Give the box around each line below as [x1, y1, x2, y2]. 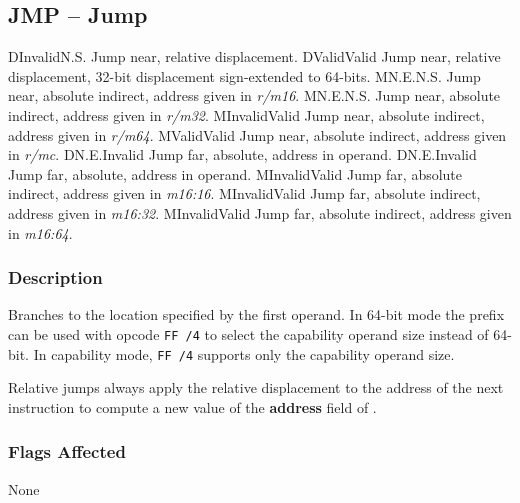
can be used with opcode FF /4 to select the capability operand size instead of [8, 323, 489, 344]
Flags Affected [8, 439, 126, 464]
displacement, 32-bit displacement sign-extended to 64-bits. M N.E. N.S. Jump [8, 65, 481, 86]
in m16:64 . [8, 222, 73, 243]
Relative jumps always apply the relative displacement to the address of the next [8, 377, 504, 398]
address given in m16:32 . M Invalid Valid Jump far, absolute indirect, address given [8, 202, 512, 223]
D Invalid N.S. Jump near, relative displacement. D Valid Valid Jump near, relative [8, 46, 501, 67]
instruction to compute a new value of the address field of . [8, 396, 377, 417]
